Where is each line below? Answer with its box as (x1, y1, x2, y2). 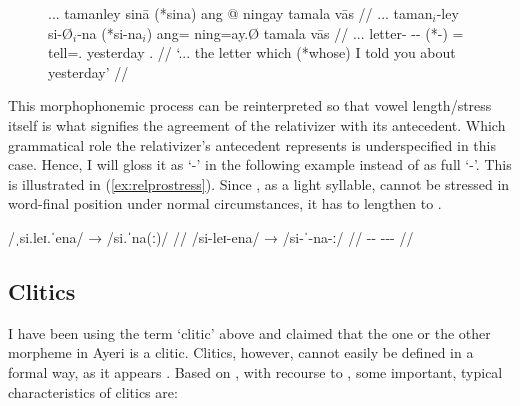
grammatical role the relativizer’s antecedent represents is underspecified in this (8, 134, 496, 155)
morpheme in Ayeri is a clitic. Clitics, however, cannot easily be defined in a (8, 342, 474, 363)
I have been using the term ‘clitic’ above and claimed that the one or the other (8, 322, 491, 343)
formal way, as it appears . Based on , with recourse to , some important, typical (8, 361, 503, 382)
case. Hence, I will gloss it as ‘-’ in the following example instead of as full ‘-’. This (8, 154, 512, 175)
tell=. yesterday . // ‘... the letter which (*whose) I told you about (48, 42, 456, 63)
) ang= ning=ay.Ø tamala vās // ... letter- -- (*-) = (146, 22, 464, 43)
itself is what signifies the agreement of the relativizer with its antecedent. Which (8, 114, 506, 135)
